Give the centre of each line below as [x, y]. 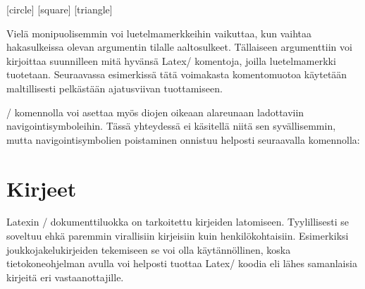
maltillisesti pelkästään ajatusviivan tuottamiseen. [115, 88]
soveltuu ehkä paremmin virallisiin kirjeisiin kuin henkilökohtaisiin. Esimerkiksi [178, 236]
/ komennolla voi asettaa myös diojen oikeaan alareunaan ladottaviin [155, 112]
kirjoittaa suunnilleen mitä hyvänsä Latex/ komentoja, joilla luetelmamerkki [171, 60]
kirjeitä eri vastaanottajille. [65, 277]
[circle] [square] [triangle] [60, 9]
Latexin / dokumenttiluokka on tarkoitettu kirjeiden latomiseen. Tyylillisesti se [178, 222]
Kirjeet [42, 188]
